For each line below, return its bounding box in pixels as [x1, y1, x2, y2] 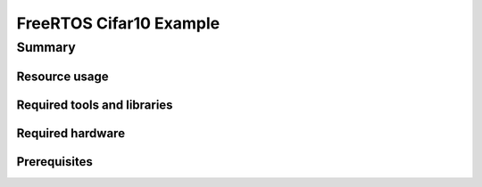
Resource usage [16, 69, 109, 84]
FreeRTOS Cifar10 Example [16, 13, 220, 33]
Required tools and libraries [16, 97, 173, 112]
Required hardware [16, 126, 125, 141]
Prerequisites [16, 154, 93, 169]
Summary [16, 39, 76, 55]
